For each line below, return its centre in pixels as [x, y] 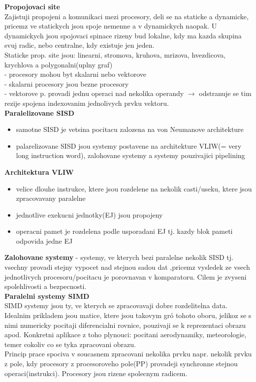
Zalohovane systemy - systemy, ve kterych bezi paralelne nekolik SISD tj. [119, 257]
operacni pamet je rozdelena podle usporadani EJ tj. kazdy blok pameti [124, 231]
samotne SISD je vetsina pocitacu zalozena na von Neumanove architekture [130, 129]
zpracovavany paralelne [51, 198]
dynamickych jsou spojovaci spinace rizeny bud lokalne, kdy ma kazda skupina [123, 35]
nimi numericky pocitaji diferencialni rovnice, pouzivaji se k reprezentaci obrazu [125, 325]
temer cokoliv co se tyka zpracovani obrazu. [70, 344]
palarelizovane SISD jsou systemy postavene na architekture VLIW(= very [129, 145]
